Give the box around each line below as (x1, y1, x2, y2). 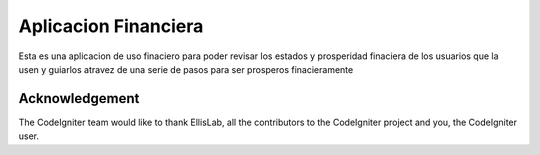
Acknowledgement (18, 90, 140, 107)
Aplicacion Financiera (18, 15, 204, 37)
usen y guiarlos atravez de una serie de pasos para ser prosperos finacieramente (18, 63, 354, 75)
